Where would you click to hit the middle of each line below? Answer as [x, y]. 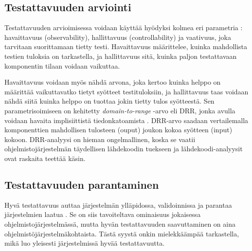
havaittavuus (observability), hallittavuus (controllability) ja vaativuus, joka [118, 37]
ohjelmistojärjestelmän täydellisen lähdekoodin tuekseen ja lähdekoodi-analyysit [124, 149]
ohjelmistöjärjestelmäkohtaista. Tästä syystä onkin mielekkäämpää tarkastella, [122, 233]
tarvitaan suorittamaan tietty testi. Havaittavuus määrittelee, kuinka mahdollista [126, 46]
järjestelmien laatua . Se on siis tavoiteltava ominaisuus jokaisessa [103, 214]
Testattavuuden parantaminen [82, 184]
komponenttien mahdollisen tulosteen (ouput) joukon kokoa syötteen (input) [118, 130]
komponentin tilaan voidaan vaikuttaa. [62, 65]
